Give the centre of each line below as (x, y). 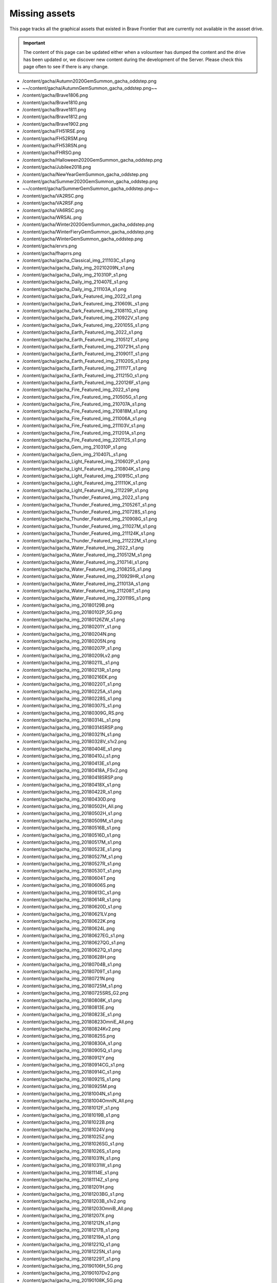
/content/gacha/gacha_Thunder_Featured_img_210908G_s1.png (90, 519)
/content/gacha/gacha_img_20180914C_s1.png (72, 1072)
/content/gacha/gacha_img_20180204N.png (69, 634)
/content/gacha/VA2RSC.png (53, 196)
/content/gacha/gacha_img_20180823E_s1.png (72, 1015)
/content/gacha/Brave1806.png (55, 95)
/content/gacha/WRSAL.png (52, 217)
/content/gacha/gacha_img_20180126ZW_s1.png (74, 619)
